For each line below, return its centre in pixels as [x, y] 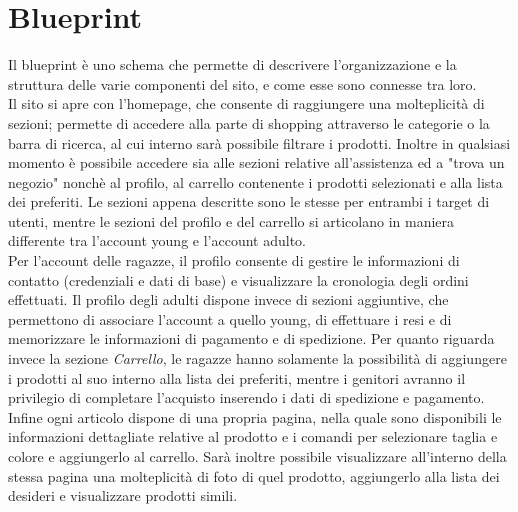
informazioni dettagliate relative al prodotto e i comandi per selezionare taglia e [253, 436]
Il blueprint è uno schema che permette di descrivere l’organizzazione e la [232, 64]
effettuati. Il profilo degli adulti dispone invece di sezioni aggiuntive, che [228, 299]
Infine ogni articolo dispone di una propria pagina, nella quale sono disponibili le [255, 416]
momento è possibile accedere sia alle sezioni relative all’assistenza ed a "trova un [256, 162]
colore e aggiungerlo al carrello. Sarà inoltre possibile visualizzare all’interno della [257, 456]
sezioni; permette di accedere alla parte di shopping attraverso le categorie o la [249, 122]
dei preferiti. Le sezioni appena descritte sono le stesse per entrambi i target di [249, 201]
